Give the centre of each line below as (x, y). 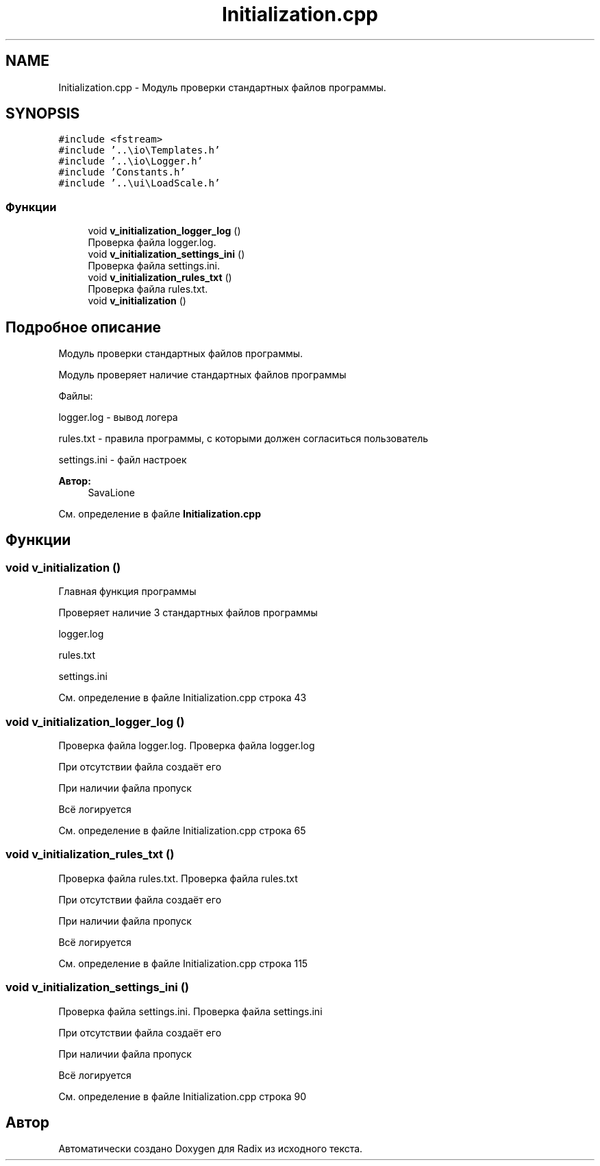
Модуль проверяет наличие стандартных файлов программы (202, 375)
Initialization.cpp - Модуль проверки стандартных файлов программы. (222, 87)
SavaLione (111, 493)
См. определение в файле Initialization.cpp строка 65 (182, 830)
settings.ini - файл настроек (123, 460)
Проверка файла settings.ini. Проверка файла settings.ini (190, 1011)
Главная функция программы (127, 592)
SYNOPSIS (43, 114)
